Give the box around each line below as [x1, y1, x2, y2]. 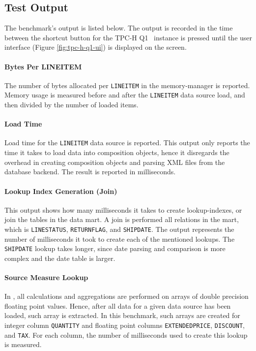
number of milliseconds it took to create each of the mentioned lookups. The [4, 233, 235, 244]
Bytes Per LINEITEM [4, 61, 82, 71]
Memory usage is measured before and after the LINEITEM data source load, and [4, 90, 245, 100]
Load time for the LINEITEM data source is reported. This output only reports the [4, 137, 250, 148]
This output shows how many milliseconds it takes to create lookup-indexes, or [4, 204, 242, 215]
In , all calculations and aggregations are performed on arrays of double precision [4, 291, 249, 301]
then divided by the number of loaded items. [4, 99, 139, 110]
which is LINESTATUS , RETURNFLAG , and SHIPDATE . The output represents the [4, 223, 234, 234]
